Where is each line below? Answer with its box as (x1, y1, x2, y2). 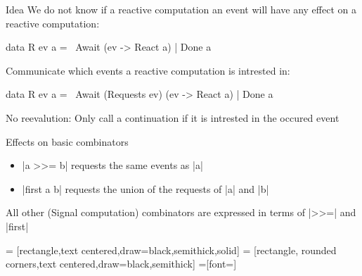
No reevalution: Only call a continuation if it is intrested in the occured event (6, 110, 340, 125)
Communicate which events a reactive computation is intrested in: (6, 63, 290, 77)
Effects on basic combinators (6, 134, 129, 149)
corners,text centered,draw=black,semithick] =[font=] (6, 256, 237, 271)
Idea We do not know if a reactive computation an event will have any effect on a (6, 2, 356, 16)
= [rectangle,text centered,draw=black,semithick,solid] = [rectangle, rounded (6, 242, 337, 257)
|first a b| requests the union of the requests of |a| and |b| (22, 181, 269, 196)
